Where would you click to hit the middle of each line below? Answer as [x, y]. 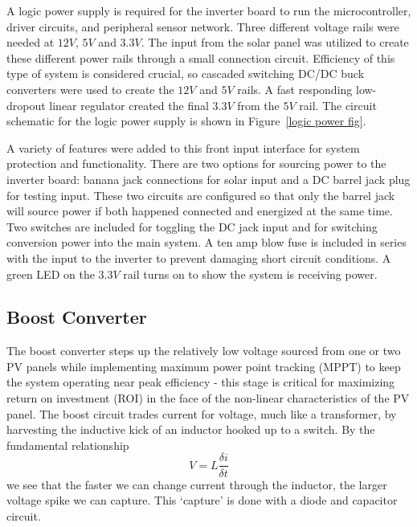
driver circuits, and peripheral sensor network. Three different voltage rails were [203, 26]
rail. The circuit [338, 105]
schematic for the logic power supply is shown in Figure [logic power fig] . [186, 121]
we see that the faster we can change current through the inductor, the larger [197, 484]
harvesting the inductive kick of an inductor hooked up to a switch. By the [191, 429]
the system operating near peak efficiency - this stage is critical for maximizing [201, 382]
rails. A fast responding [295, 89]
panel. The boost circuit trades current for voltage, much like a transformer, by [202, 413]
